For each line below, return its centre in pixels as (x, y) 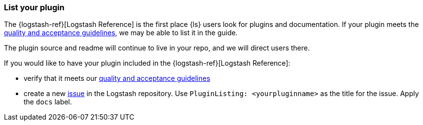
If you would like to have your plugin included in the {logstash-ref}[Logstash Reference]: (147, 63)
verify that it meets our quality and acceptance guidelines (117, 78)
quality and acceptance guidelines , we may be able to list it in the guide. (121, 33)
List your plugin (34, 7)
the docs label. (48, 102)
